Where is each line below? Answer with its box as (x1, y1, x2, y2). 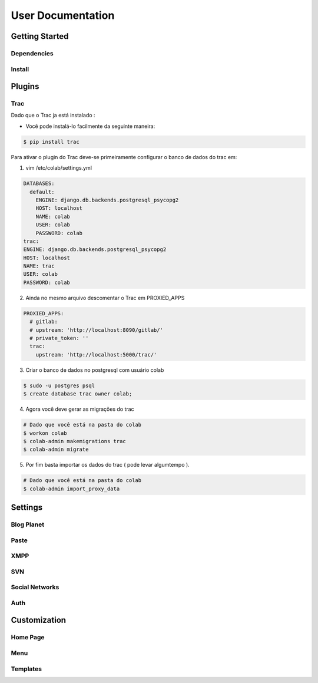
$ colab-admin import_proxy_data (23, 485, 120, 492)
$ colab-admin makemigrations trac (23, 438, 126, 444)
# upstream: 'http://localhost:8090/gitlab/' (29, 326, 163, 333)
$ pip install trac (23, 138, 79, 145)
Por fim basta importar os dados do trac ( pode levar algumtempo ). (25, 461, 190, 468)
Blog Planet (11, 520, 44, 529)
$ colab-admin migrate (23, 446, 89, 453)
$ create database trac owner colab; (23, 391, 132, 397)
